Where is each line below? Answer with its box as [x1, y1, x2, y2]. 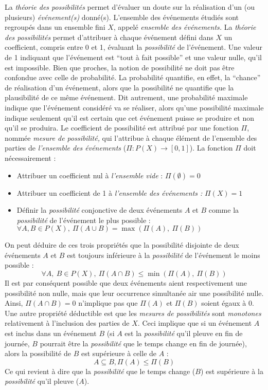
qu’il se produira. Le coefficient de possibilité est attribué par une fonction [5, 122, 239, 133]
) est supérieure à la [200, 365, 263, 376]
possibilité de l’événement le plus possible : [16, 214, 151, 225]
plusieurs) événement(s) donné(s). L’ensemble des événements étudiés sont [5, 11, 239, 22]
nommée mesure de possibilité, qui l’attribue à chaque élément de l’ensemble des [5, 132, 257, 143]
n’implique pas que [78, 298, 138, 308]
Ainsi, [5, 298, 23, 308]
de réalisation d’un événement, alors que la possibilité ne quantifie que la [5, 82, 234, 92]
